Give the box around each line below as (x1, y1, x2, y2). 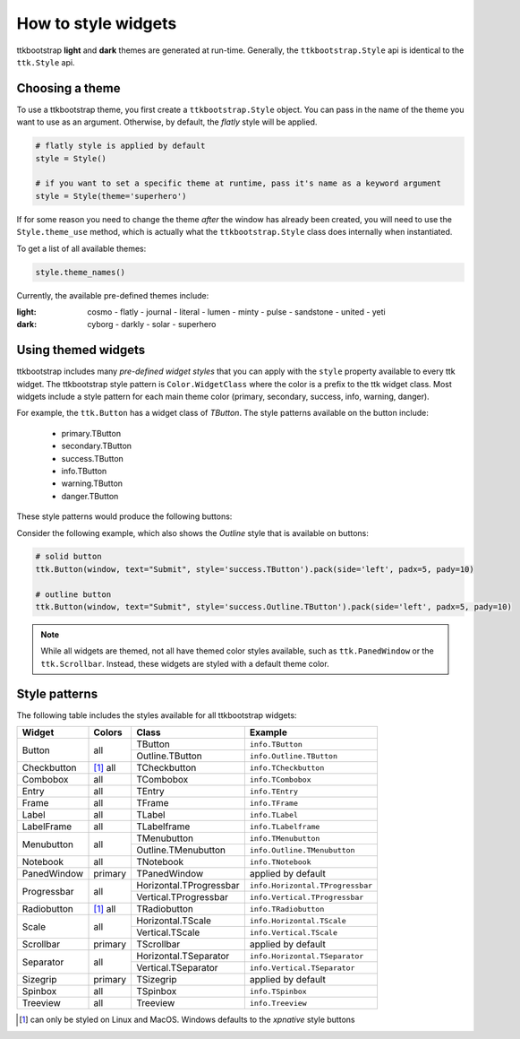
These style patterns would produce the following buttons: (16, 511, 233, 522)
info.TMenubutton (249, 834, 320, 843)
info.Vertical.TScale (249, 928, 337, 937)
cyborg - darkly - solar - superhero (87, 319, 217, 330)
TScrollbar (135, 938, 181, 950)
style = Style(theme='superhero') (35, 191, 187, 201)
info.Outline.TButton (249, 751, 337, 761)
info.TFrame (249, 798, 299, 808)
